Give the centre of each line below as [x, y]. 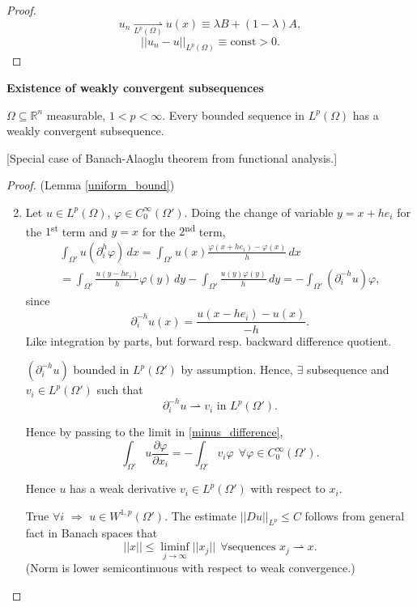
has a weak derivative [123, 488]
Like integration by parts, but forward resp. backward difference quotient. [208, 340]
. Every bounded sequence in [233, 115]
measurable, [76, 115]
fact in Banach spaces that [91, 533]
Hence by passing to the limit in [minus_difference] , [154, 432]
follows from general [355, 515]
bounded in [101, 369]
